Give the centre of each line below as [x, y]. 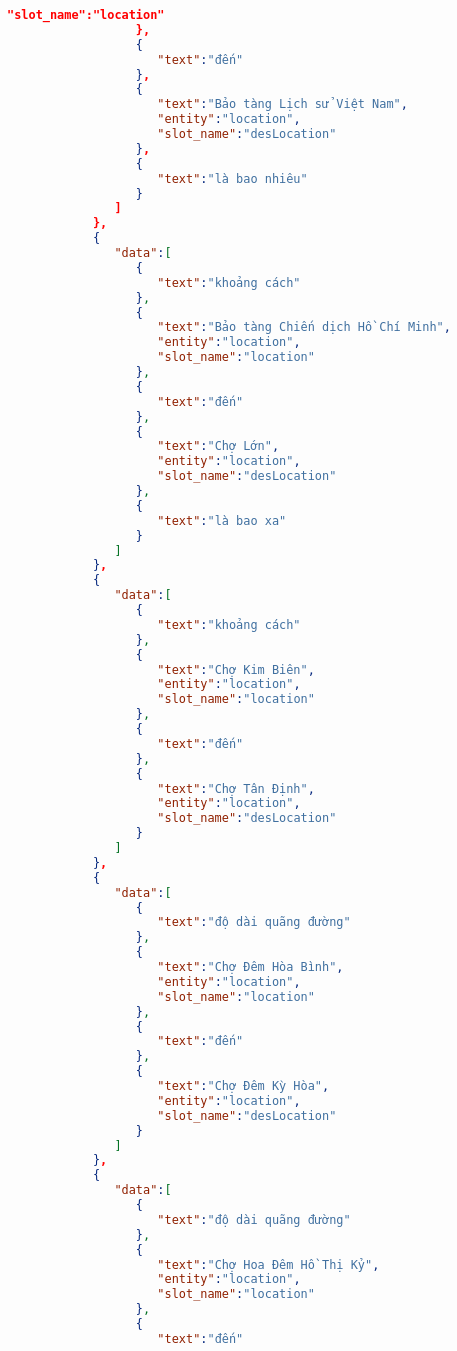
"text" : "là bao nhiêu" [232, 178]
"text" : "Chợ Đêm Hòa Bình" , [250, 967]
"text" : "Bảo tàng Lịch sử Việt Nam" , [282, 104]
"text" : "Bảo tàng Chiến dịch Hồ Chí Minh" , [304, 327]
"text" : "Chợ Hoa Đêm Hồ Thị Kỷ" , [268, 1264]
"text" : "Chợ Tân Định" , [236, 788]
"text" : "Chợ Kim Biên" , [236, 669]
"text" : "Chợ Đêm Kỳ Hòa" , [243, 1086]
